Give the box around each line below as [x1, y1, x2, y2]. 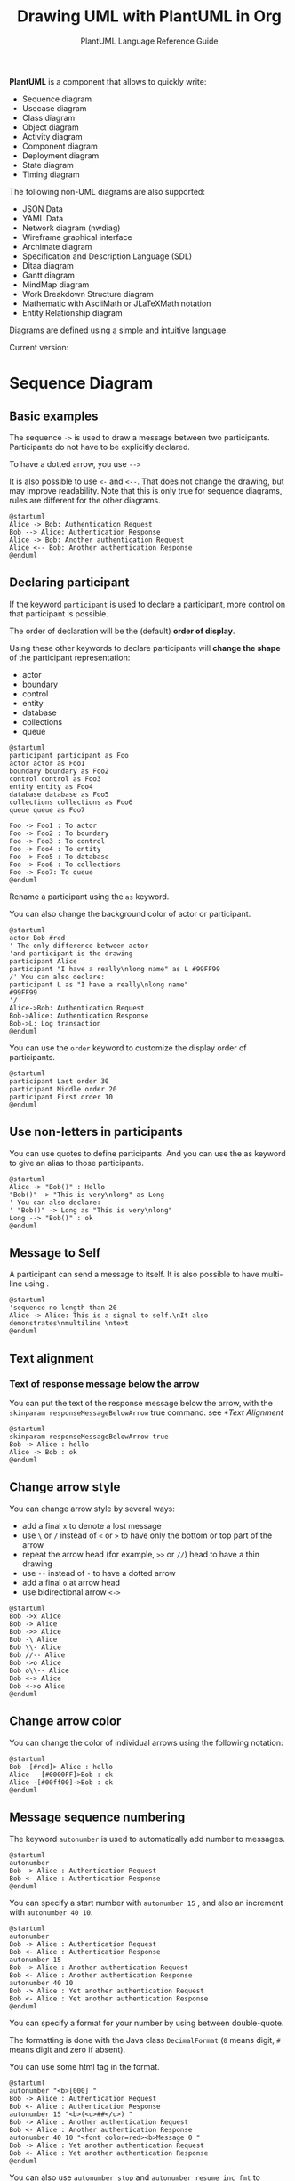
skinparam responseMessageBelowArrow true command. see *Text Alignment [9, 1407, 284, 1418]
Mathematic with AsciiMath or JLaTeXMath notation [21, 298, 211, 309]
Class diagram [21, 112, 76, 123]
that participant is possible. [9, 608, 109, 619]
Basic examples [9, 408, 99, 423]
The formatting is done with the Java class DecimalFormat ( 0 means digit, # [9, 2034, 282, 2045]
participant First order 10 [9, 1092, 114, 1101]
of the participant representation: [9, 652, 131, 663]
